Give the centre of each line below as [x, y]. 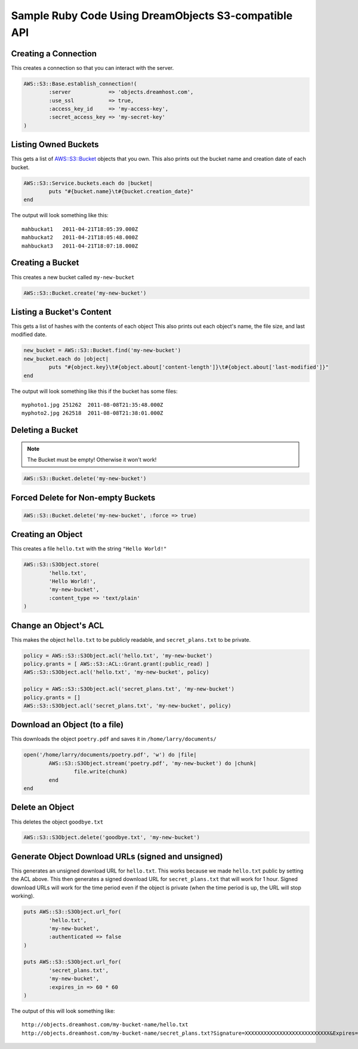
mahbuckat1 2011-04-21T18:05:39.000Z [80, 229]
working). [23, 896]
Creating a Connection [54, 54]
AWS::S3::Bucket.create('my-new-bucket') [85, 293]
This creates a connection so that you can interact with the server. [92, 68]
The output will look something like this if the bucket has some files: [95, 391]
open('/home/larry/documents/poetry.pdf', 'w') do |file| [110, 755]
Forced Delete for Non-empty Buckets [83, 497]
